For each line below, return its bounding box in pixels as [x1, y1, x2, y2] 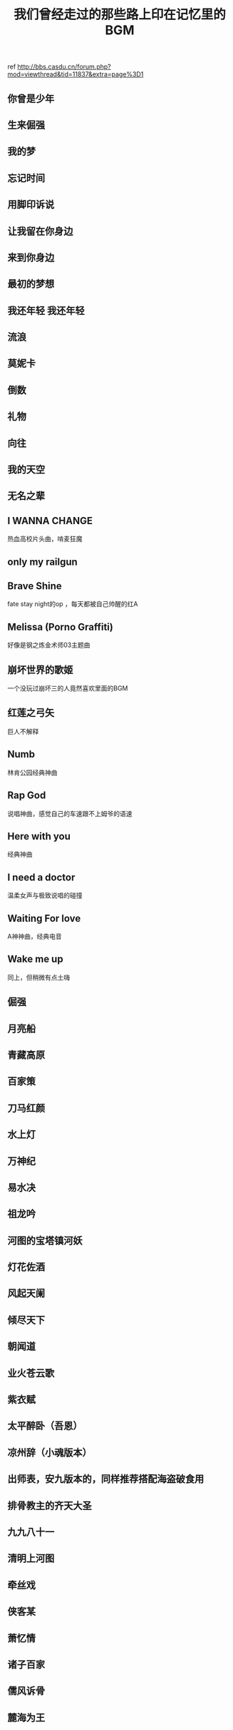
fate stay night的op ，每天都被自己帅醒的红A [7, 600, 138, 608]
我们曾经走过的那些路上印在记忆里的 [13, 6, 226, 23]
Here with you [7, 830, 71, 843]
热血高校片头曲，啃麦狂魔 [7, 535, 83, 543]
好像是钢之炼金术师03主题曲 [7, 640, 90, 650]
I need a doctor [7, 871, 76, 883]
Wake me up [7, 953, 63, 965]
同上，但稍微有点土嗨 [7, 972, 70, 982]
